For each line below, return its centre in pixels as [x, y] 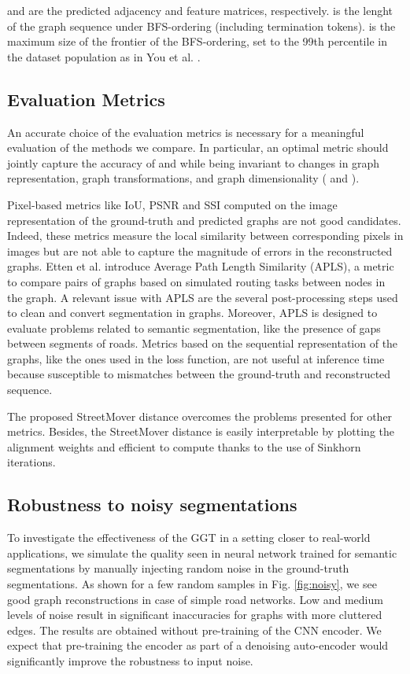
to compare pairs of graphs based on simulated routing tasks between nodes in [196, 281]
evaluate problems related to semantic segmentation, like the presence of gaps [194, 328]
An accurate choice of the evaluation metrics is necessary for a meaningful [186, 132]
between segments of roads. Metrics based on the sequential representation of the [203, 343]
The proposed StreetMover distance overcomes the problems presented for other [200, 416]
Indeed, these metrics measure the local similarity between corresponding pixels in [205, 236]
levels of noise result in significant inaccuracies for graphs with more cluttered [195, 615]
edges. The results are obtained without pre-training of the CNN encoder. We [194, 630]
